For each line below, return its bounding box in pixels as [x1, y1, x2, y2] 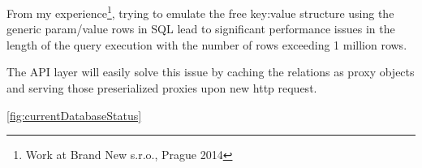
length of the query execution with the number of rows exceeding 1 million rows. [6, 36, 407, 53]
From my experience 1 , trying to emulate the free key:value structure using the [6, 2, 394, 21]
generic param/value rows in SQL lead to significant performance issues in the [6, 20, 395, 37]
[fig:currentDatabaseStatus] [6, 106, 142, 123]
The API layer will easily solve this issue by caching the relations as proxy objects [6, 63, 415, 80]
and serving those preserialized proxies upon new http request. [6, 80, 317, 97]
